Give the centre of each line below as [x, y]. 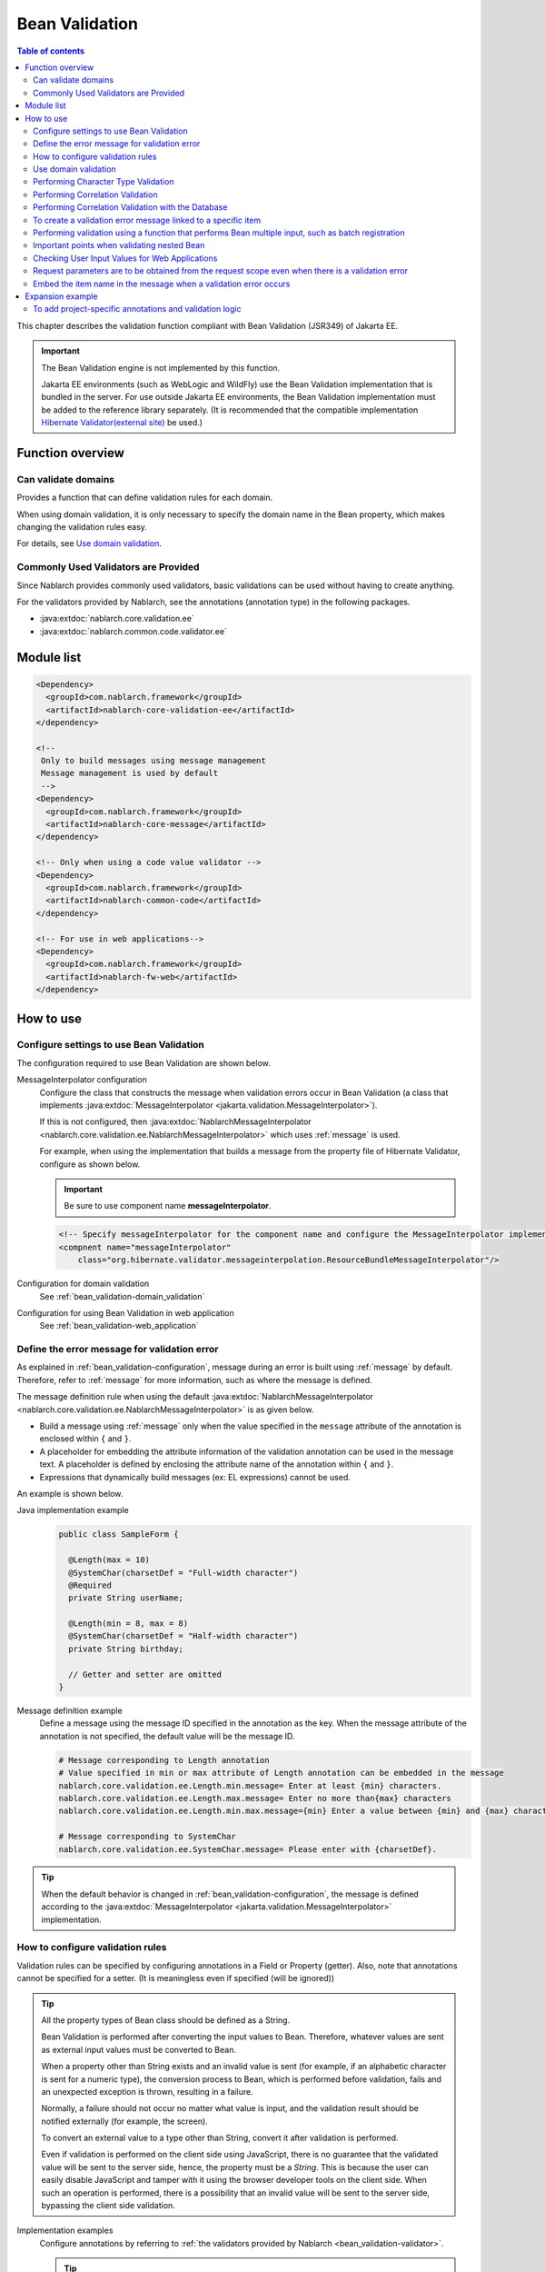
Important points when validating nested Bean [119, 245]
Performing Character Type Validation [104, 182]
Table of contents [51, 51]
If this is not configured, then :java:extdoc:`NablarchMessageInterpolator [176, 1121]
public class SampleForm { [119, 1535]
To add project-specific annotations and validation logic [137, 309]
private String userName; [126, 1598]
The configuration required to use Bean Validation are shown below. [144, 1062]
